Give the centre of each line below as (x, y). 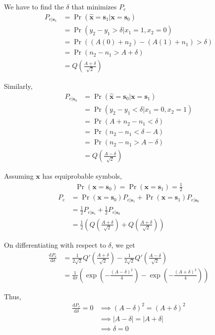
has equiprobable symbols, (82, 176)
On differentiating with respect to (55, 244)
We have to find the (34, 6)
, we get (123, 244)
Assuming (19, 176)
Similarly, (18, 86)
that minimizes (94, 6)
